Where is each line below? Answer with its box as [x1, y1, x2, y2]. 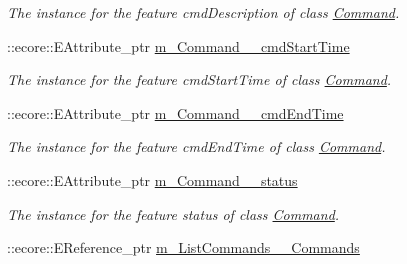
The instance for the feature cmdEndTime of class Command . [7, 136, 386, 157]
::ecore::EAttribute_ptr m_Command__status [7, 169, 298, 190]
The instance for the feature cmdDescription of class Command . [7, 2, 400, 22]
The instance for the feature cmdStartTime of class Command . [7, 69, 392, 90]
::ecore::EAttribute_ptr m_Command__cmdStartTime [7, 35, 350, 56]
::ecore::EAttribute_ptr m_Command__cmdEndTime [7, 102, 344, 123]
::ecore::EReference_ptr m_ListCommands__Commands [7, 237, 360, 258]
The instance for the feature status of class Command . [7, 203, 340, 224]
